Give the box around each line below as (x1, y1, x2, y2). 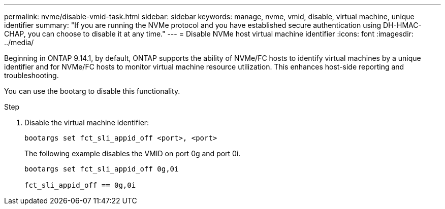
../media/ (4, 38, 34, 47)
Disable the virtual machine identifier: (24, 118, 149, 127)
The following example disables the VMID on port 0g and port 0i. (24, 149, 241, 158)
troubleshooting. (4, 71, 59, 80)
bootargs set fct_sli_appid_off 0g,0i (24, 165, 179, 173)
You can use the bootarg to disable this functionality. (4, 87, 180, 95)
